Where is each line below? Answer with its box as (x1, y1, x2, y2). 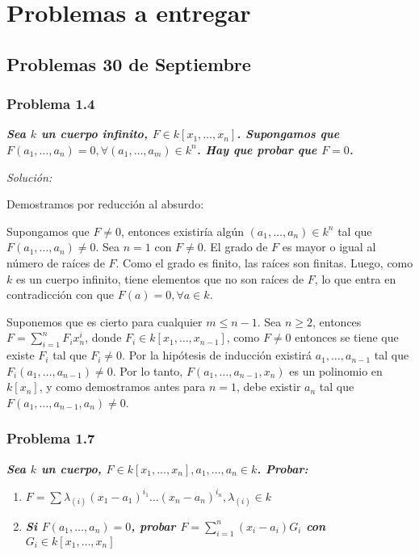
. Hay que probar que (196, 141, 317, 158)
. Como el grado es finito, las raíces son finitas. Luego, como (115, 254, 413, 271)
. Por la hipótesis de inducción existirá (122, 347, 312, 364)
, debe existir (236, 378, 301, 395)
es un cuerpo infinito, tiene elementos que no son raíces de (15, 270, 304, 287)
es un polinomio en (289, 362, 383, 379)
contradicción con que (6, 286, 115, 303)
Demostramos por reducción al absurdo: (6, 196, 204, 212)
